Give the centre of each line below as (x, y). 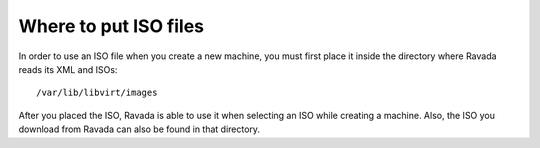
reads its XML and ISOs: (68, 69)
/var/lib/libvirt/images (97, 93)
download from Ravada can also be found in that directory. (139, 129)
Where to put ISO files (111, 26)
